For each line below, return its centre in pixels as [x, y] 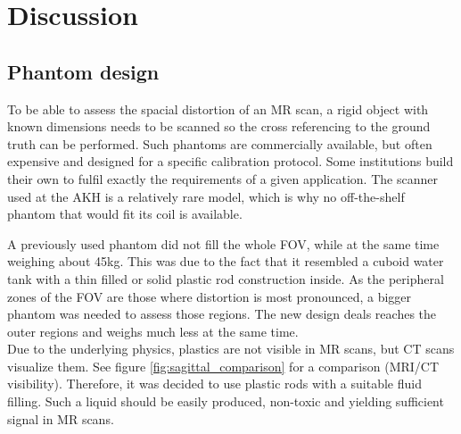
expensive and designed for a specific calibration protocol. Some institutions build [230, 161]
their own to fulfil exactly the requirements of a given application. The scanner [222, 178]
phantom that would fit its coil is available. [125, 214]
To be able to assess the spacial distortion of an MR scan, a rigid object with [218, 108]
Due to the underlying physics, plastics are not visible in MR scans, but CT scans [231, 349]
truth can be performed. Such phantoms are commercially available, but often [220, 143]
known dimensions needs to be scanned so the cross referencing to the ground [219, 126]
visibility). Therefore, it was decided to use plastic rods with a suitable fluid [214, 384]
